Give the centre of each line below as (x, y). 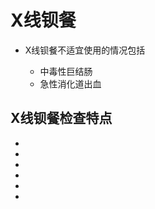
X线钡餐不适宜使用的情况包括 (85, 50)
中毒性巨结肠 (66, 71)
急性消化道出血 (70, 83)
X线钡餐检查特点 (61, 118)
